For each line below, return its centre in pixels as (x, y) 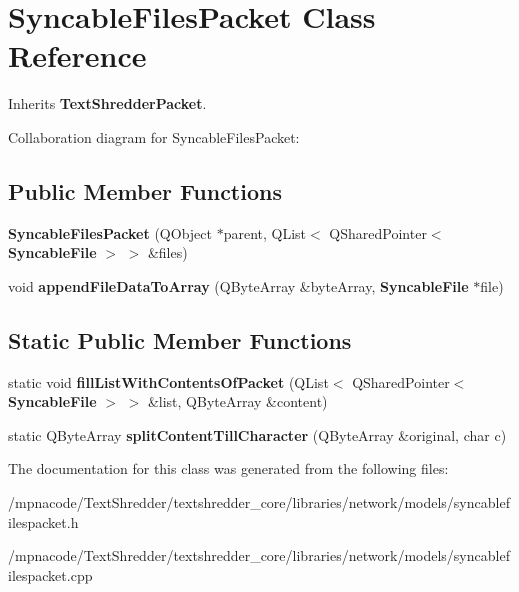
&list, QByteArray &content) (237, 401)
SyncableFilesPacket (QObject (110, 232)
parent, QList (265, 232)
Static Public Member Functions (180, 339)
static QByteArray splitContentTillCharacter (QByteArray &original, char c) (257, 434)
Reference (77, 55)
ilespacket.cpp (50, 574)
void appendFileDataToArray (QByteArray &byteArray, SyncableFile (238, 285)
